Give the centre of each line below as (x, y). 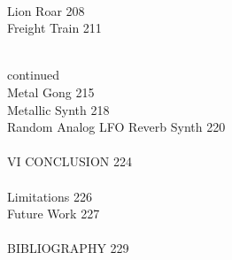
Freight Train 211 (54, 28)
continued (34, 75)
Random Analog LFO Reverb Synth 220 (116, 127)
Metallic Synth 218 (58, 109)
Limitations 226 (50, 196)
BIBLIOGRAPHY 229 (68, 248)
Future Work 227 (54, 214)
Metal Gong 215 (51, 92)
